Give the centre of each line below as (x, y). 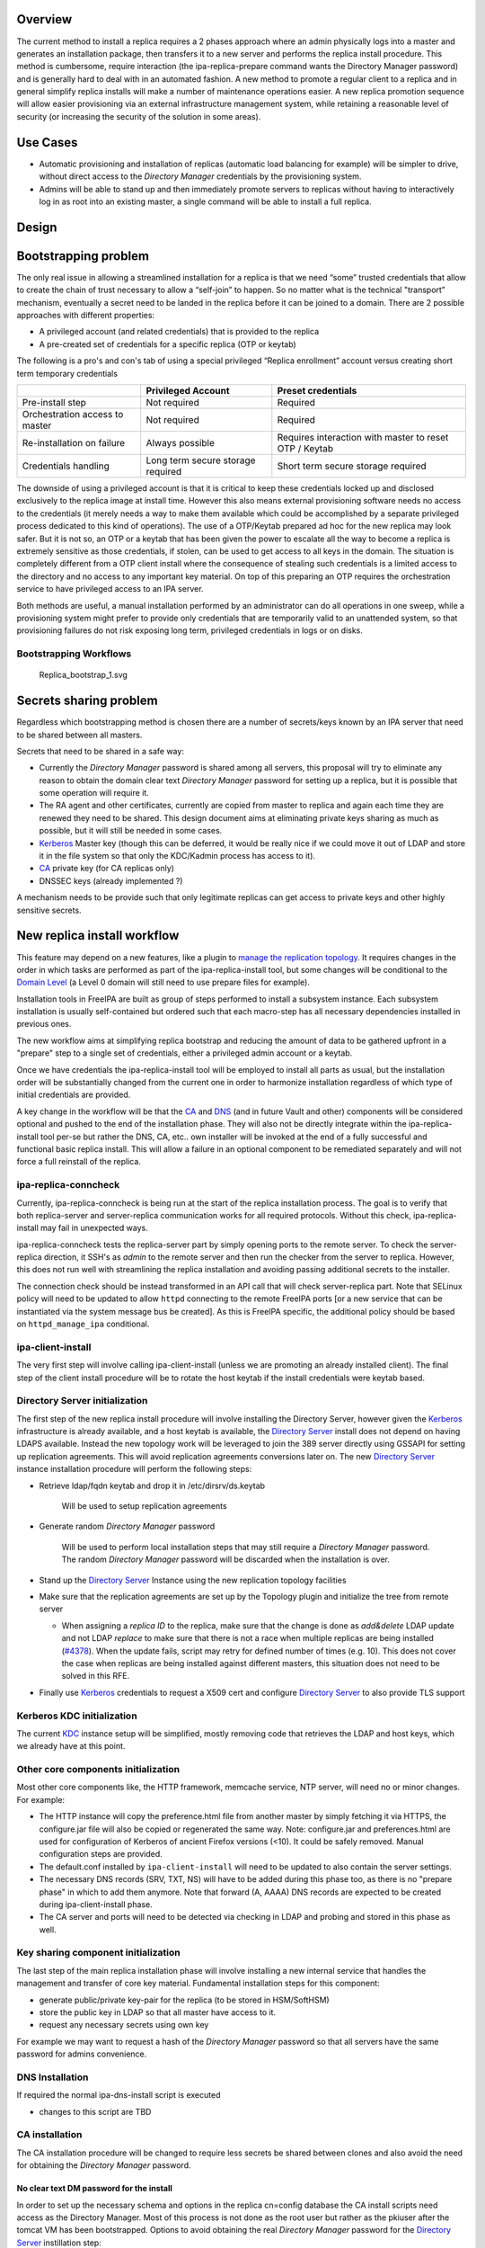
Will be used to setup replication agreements (145, 1506)
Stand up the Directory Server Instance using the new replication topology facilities (193, 1580)
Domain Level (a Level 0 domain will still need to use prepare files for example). (163, 982)
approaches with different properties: (86, 316)
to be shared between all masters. (79, 735)
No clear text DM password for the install (94, 2189)
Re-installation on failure (74, 442)
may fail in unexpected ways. (94, 1228)
